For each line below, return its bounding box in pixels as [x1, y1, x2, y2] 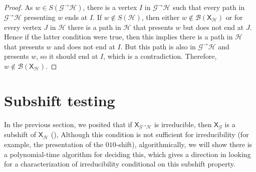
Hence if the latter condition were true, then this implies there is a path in [4, 31, 233, 42]
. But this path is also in [120, 41, 196, 51]
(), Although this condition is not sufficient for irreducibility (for [51, 129, 249, 140]
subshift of [4, 129, 36, 140]
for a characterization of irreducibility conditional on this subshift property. [4, 159, 235, 169]
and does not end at [54, 41, 115, 51]
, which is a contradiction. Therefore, [103, 51, 217, 61]
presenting [24, 12, 56, 22]
